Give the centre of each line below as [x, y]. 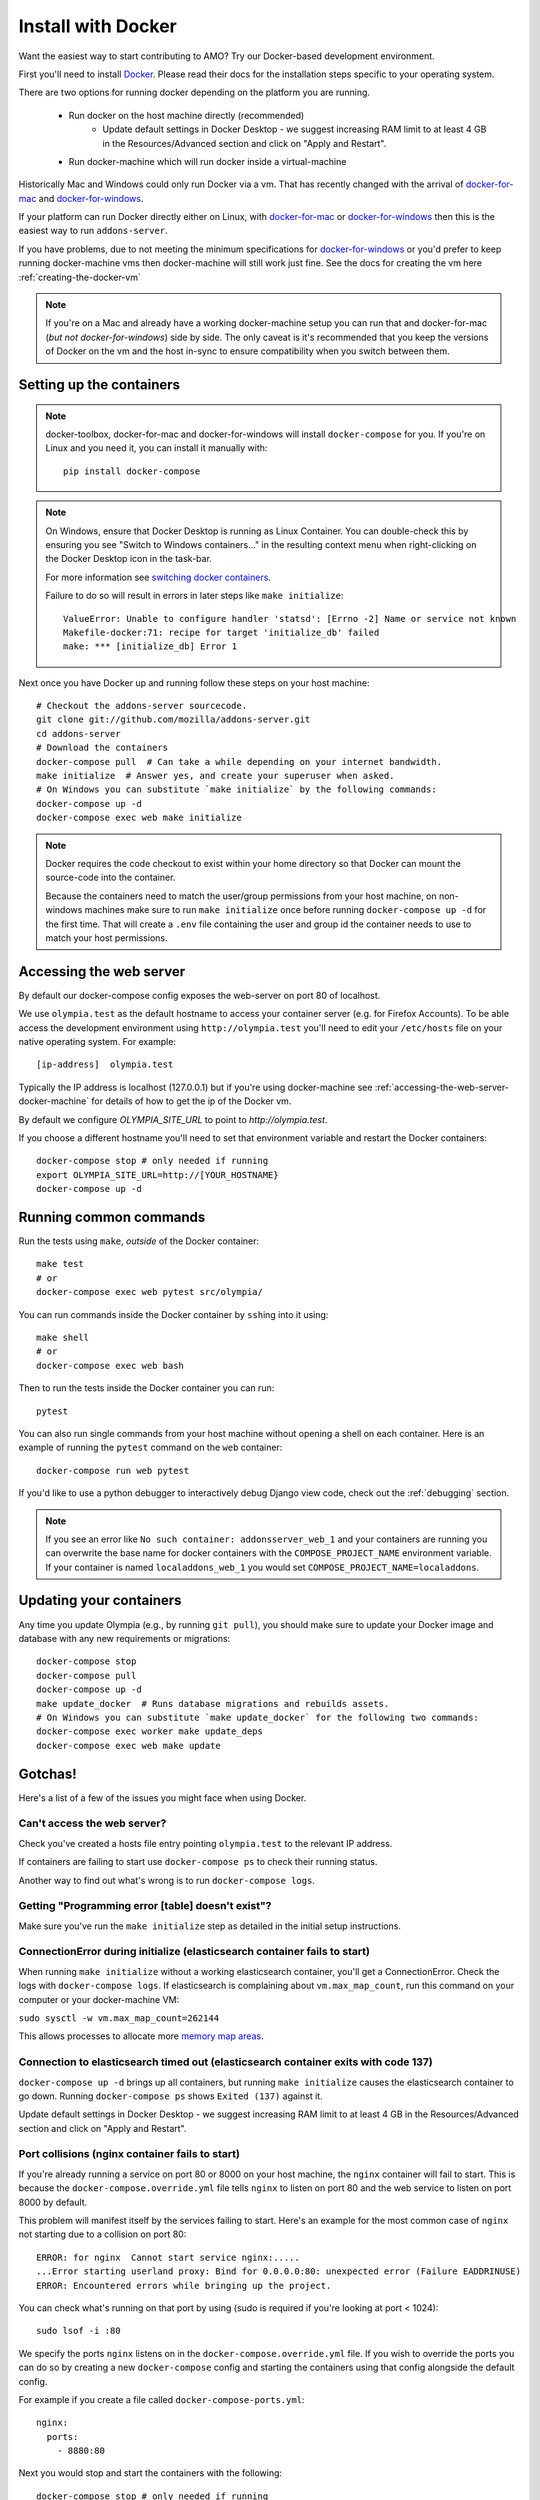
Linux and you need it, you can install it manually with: [156, 448]
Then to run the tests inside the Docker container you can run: [146, 1388]
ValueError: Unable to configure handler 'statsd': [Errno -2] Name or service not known [290, 618]
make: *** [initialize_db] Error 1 [150, 646]
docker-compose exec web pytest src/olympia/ [150, 1292]
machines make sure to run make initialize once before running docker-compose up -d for [285, 910]
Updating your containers [100, 1600]
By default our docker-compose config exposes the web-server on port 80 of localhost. [199, 995]
